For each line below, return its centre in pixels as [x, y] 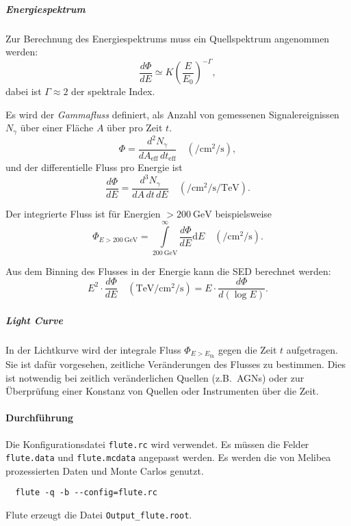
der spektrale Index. [113, 91]
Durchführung [39, 418]
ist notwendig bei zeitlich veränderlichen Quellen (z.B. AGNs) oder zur [155, 377]
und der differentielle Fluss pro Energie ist [94, 167]
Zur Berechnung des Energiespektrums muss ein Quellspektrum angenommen [168, 38]
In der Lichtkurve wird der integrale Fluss [93, 349]
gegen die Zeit [247, 349]
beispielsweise [244, 213]
